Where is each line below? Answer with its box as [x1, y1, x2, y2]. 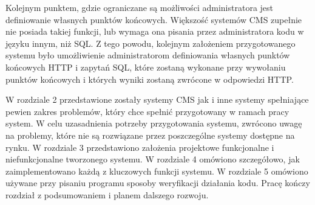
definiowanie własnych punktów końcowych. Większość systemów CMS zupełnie [5, 13, 302, 26]
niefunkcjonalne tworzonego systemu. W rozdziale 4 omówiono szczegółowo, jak [5, 153, 300, 165]
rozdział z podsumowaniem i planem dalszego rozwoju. [5, 188, 209, 201]
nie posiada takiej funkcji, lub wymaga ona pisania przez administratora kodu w [5, 25, 304, 38]
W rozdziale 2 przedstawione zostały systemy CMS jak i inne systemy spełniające [5, 93, 309, 106]
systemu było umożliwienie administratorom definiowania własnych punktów [5, 49, 290, 61]
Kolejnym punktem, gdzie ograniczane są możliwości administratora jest [5, 1, 274, 13]
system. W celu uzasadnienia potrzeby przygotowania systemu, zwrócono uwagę [5, 117, 302, 130]
